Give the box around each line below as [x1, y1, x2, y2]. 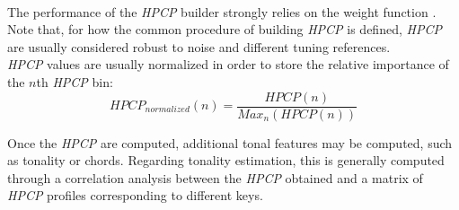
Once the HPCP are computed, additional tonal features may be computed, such [7, 133, 453, 152]
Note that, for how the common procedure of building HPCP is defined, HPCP [7, 20, 442, 39]
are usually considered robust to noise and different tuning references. [7, 37, 391, 56]
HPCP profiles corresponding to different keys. [7, 186, 263, 205]
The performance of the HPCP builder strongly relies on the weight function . [7, 2, 437, 21]
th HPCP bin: [36, 72, 113, 91]
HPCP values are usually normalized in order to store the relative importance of [7, 55, 449, 74]
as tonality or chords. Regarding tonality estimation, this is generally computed [7, 151, 445, 170]
